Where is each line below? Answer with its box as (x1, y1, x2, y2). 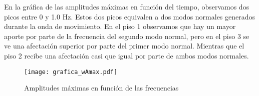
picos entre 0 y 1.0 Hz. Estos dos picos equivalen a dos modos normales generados (4, 11, 255, 21)
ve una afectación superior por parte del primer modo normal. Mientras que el (4, 40, 244, 51)
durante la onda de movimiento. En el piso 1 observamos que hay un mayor (4, 21, 236, 31)
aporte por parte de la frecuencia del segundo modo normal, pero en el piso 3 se (4, 30, 249, 41)
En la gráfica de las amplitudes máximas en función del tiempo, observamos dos (4, 1, 249, 11)
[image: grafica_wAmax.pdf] (24, 68, 118, 75)
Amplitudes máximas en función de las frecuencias (24, 82, 179, 93)
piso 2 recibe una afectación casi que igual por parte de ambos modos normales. (4, 50, 249, 60)
